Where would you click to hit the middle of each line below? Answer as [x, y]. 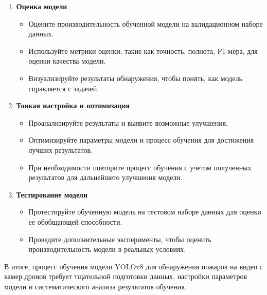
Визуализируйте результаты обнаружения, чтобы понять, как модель [136, 78]
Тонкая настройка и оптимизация [73, 105]
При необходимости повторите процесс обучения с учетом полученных [140, 167]
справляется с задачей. [64, 88]
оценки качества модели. [67, 61]
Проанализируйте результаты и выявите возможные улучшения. [128, 122]
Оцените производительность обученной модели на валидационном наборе [146, 23]
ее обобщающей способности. [75, 221]
